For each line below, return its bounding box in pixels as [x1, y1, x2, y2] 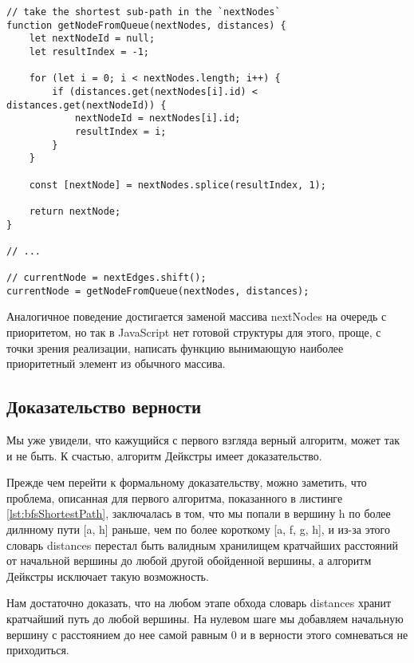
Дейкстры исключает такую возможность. [6, 567, 209, 584]
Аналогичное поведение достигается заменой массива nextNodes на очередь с [6, 308, 387, 325]
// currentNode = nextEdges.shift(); [6, 272, 207, 284]
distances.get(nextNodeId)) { [6, 99, 167, 111]
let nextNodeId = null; [29, 33, 156, 45]
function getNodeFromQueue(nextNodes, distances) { [6, 19, 286, 31]
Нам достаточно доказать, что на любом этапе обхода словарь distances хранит [6, 594, 392, 611]
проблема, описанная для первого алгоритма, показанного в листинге [6, 489, 343, 506]
